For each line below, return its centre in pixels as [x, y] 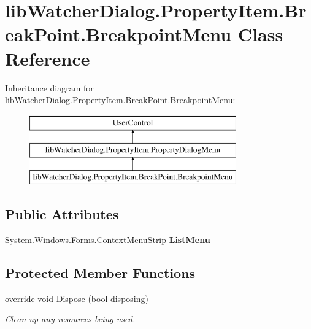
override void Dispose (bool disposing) [77, 298]
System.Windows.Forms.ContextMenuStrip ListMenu [108, 239]
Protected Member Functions [100, 272]
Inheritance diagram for [49, 87]
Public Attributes [62, 214]
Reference [48, 58]
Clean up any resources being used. [70, 319]
